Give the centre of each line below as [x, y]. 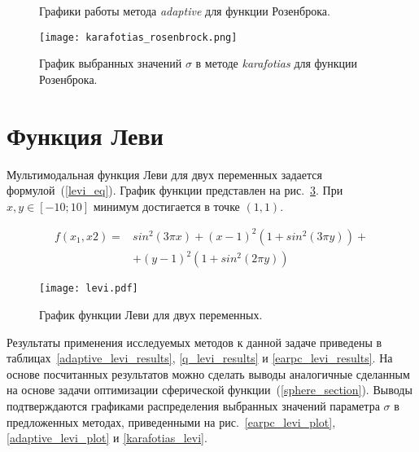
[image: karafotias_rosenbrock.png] [138, 37]
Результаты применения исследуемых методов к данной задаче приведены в [194, 342]
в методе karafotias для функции [277, 63]
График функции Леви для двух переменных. [151, 315]
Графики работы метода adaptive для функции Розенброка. [185, 11]
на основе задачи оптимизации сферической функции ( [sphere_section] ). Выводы [209, 390]
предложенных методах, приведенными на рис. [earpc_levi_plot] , [171, 421]
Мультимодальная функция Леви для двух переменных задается [164, 174]
